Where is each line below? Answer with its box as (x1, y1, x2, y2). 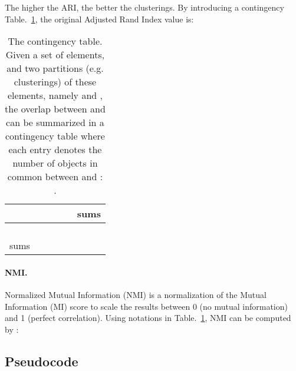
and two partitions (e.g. (6, 61, 104, 75)
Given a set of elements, (5, 48, 105, 62)
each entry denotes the (8, 143, 102, 157)
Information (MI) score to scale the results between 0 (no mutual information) (5, 300, 288, 312)
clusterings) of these (14, 75, 97, 89)
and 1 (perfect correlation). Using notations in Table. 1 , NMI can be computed (5, 312, 291, 324)
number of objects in (12, 156, 98, 170)
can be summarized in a (6, 115, 104, 130)
